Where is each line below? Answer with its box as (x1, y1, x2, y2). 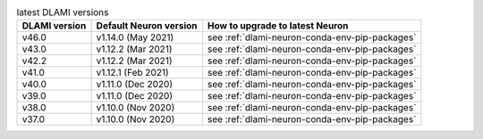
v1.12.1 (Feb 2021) (96, 67, 169, 79)
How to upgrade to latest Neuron (207, 20, 349, 32)
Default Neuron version (96, 20, 198, 32)
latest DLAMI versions (16, 6, 109, 19)
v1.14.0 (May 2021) (96, 31, 174, 44)
